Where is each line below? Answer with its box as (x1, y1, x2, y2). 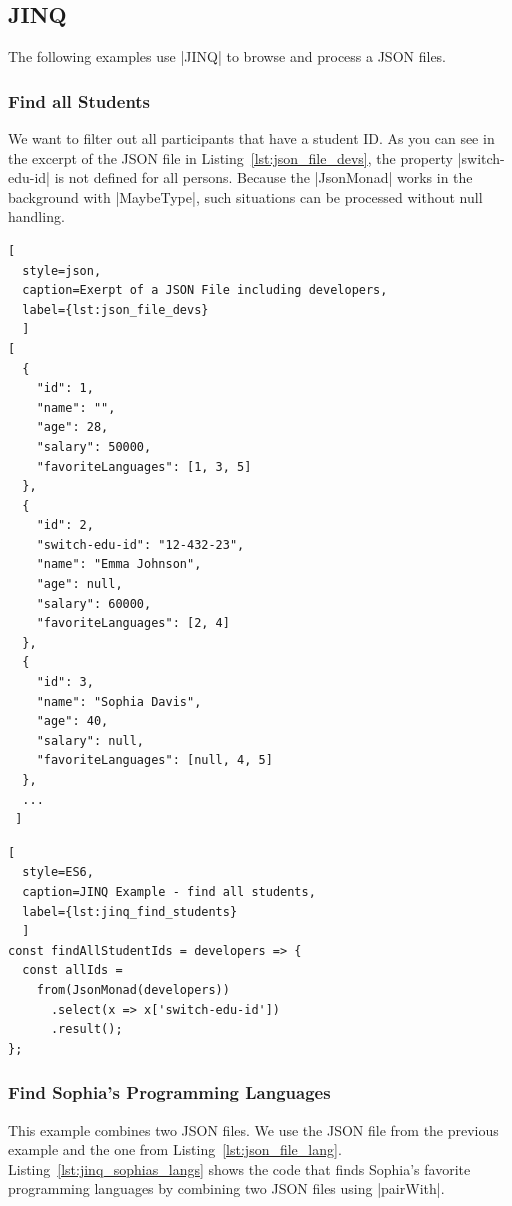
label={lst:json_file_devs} (22, 302, 209, 317)
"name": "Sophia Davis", (36, 694, 202, 709)
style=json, (22, 263, 102, 278)
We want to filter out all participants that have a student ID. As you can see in (8, 128, 495, 149)
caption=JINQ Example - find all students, (22, 884, 316, 899)
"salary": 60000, (36, 596, 152, 611)
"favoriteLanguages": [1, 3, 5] (36, 459, 252, 474)
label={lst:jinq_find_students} (22, 904, 238, 919)
